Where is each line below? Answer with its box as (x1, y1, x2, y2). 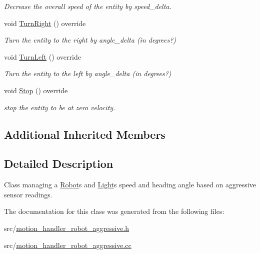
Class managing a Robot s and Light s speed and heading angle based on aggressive (4, 179, 256, 190)
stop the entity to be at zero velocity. (4, 102, 115, 112)
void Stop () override (4, 85, 68, 95)
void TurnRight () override (4, 18, 86, 28)
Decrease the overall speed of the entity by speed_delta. (4, 1, 171, 11)
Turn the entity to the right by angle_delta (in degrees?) (4, 35, 176, 45)
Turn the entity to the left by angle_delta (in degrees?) (4, 68, 171, 79)
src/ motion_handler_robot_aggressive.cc (4, 239, 131, 250)
